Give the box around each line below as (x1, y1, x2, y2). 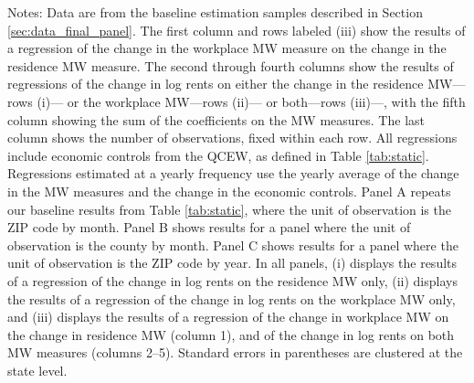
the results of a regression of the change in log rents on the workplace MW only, (7, 289, 456, 308)
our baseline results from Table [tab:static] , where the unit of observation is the (7, 199, 451, 218)
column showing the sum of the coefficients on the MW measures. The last (7, 110, 425, 129)
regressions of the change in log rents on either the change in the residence (7, 74, 424, 93)
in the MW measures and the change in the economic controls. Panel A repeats (7, 181, 451, 200)
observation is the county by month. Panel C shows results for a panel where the (7, 235, 458, 254)
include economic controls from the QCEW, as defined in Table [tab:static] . (7, 145, 429, 165)
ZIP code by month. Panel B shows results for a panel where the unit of (7, 218, 411, 237)
